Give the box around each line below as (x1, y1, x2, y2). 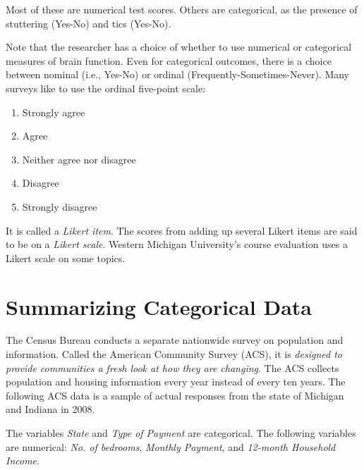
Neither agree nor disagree (22, 151, 136, 166)
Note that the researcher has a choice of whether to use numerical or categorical (6, 39, 352, 54)
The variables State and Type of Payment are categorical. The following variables (6, 426, 356, 440)
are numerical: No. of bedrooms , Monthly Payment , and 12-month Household (6, 439, 336, 454)
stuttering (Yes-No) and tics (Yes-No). (6, 16, 171, 30)
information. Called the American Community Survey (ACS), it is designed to (6, 347, 342, 361)
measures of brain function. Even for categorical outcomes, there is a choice (6, 53, 332, 68)
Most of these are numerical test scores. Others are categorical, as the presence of (6, 2, 358, 16)
